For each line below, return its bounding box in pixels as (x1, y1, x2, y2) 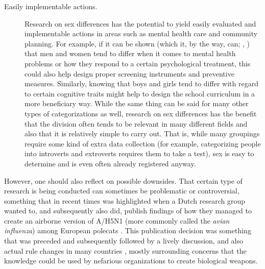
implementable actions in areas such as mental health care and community (25, 28, 258, 39)
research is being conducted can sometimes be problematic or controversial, (4, 185, 239, 196)
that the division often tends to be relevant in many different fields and (25, 118, 248, 129)
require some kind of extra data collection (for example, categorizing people (25, 138, 261, 149)
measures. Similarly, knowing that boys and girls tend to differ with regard (25, 78, 258, 89)
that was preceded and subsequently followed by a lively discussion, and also (4, 235, 244, 246)
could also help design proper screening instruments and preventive (25, 68, 234, 79)
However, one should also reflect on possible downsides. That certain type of (4, 175, 243, 186)
